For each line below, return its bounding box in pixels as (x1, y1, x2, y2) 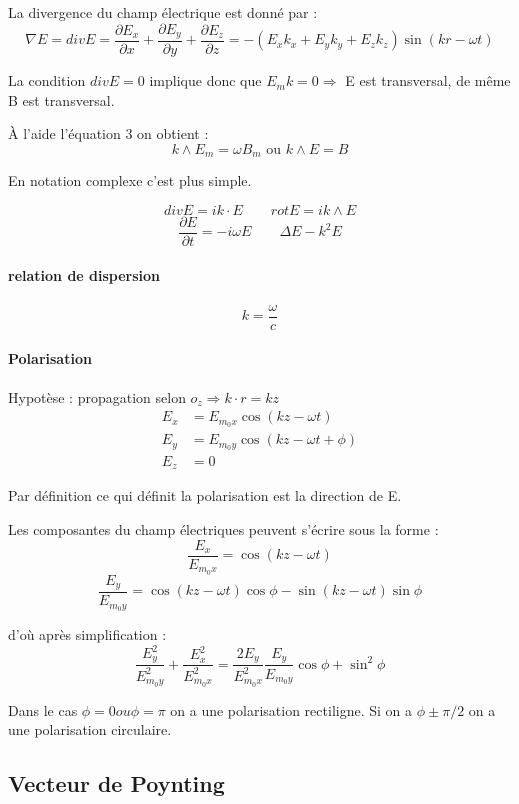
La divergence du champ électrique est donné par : (8, 2, 318, 22)
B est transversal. (8, 89, 115, 110)
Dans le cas (8, 699, 78, 720)
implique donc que (149, 70, 262, 91)
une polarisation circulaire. (8, 719, 172, 740)
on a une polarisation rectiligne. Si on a (170, 699, 412, 720)
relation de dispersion (8, 264, 161, 285)
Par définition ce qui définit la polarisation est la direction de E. (8, 485, 402, 506)
